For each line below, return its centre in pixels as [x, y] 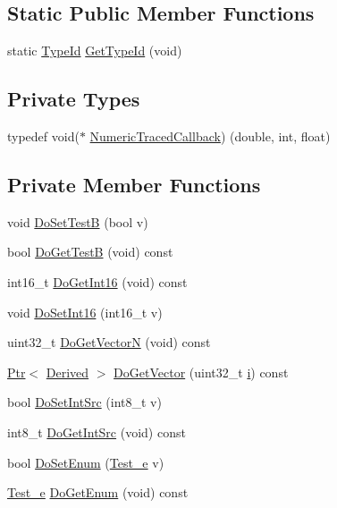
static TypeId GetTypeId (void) [95, 51]
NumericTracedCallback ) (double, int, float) [210, 136]
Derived [67, 372]
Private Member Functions [134, 184]
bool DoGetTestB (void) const [90, 252]
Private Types [74, 99]
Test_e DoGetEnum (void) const [98, 492]
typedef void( [43, 136]
